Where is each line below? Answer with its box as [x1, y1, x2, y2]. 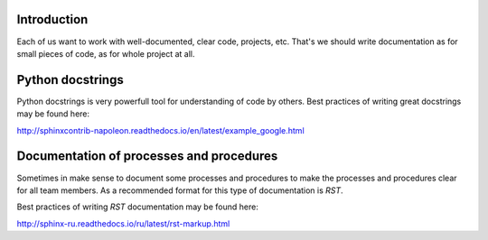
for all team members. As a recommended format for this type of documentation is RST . [16, 185, 343, 196]
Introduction [16, 12, 89, 27]
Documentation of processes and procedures [16, 149, 278, 164]
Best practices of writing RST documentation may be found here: [16, 201, 259, 212]
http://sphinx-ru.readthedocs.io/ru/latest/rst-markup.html [16, 217, 230, 229]
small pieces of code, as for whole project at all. [16, 48, 195, 59]
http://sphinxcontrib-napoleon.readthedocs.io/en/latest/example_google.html [16, 125, 305, 135]
